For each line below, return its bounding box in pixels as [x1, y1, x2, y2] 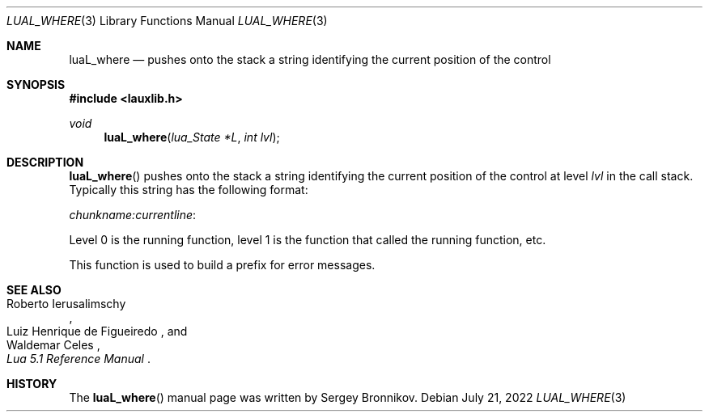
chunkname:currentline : [69, 208, 197, 222]
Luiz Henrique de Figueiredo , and [6, 324, 188, 338]
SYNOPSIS [6, 78, 66, 91]
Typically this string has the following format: [69, 183, 308, 196]
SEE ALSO [6, 283, 62, 297]
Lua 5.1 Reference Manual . [6, 352, 151, 365]
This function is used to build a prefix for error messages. [69, 258, 376, 272]
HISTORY [6, 377, 57, 391]
